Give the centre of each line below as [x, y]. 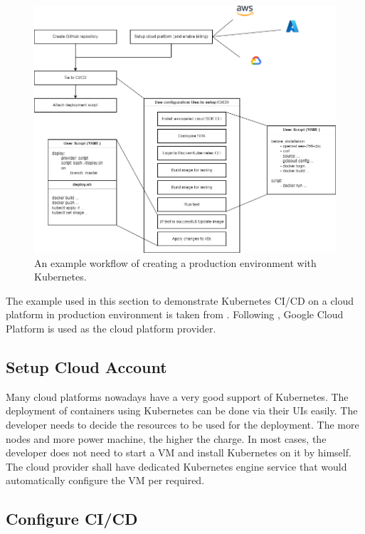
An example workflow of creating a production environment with [175, 262]
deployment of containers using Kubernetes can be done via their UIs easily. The [182, 410]
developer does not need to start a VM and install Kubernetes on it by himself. [179, 452]
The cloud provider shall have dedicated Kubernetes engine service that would [176, 466]
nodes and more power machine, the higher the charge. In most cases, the [166, 438]
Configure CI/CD [72, 519]
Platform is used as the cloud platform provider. [111, 328]
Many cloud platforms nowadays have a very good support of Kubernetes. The [177, 396]
